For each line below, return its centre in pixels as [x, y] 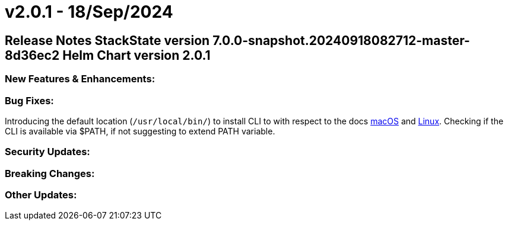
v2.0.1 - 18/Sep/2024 [89, 12]
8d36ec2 [32, 55]
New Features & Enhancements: [80, 79]
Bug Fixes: [29, 100]
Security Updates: [47, 152]
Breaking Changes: [50, 173]
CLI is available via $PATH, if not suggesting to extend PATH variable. [140, 131]
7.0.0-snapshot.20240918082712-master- [341, 40]
